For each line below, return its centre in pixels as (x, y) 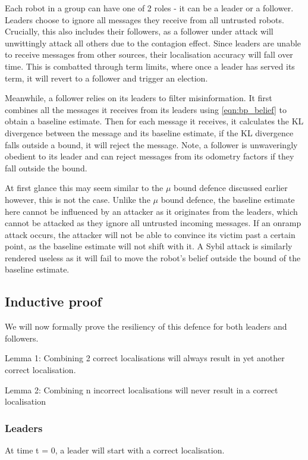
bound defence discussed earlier (231, 188)
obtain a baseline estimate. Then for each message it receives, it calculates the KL (154, 121)
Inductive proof (53, 301)
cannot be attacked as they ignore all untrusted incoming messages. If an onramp (153, 223)
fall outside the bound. (46, 168)
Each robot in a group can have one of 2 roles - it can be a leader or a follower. (149, 8)
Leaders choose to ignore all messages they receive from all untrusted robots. (144, 19)
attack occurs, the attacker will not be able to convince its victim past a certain (150, 234)
